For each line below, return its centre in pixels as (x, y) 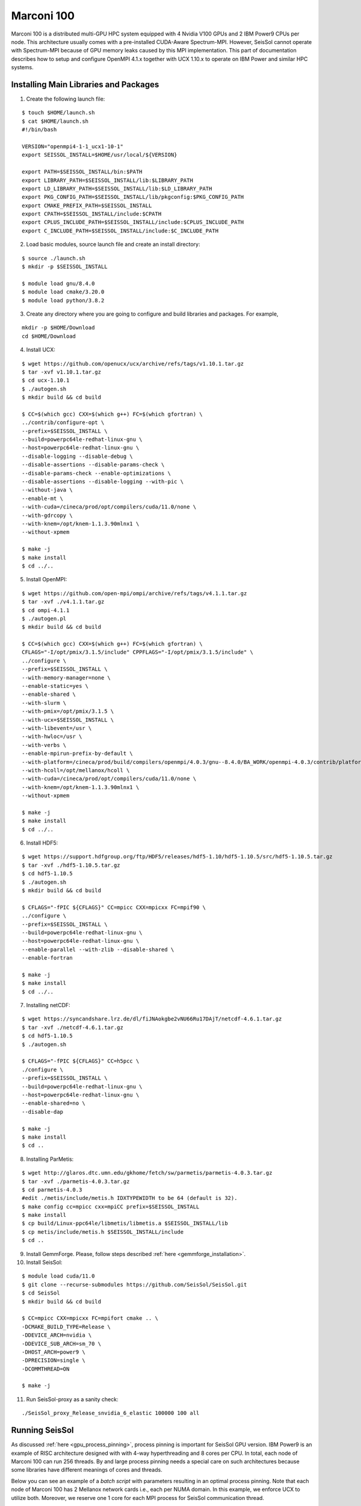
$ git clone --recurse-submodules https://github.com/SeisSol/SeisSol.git (134, 1284)
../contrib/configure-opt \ (63, 423)
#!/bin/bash (39, 130)
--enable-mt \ (42, 498)
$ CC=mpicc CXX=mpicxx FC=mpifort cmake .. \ (90, 1318)
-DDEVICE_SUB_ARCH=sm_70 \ (62, 1344)
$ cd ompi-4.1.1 (46, 610)
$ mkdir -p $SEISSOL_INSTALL (65, 267)
